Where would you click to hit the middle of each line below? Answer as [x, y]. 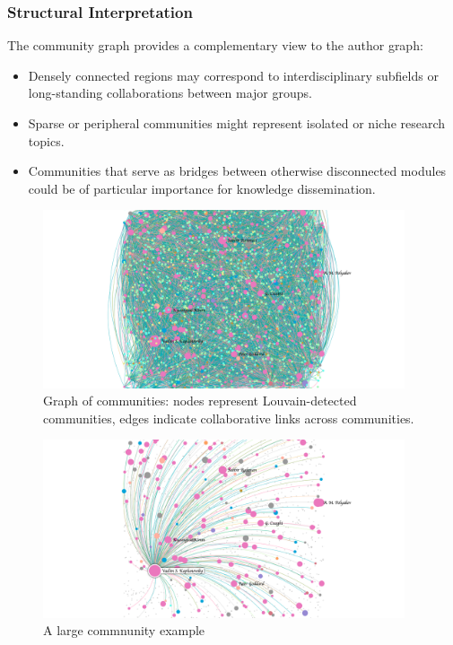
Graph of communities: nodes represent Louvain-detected [200, 401]
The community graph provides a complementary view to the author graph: [215, 45]
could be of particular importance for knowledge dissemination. [202, 188]
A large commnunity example [124, 630]
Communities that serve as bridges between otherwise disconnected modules [237, 171]
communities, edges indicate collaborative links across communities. [229, 418]
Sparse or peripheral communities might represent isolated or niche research [237, 123]
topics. [46, 140]
